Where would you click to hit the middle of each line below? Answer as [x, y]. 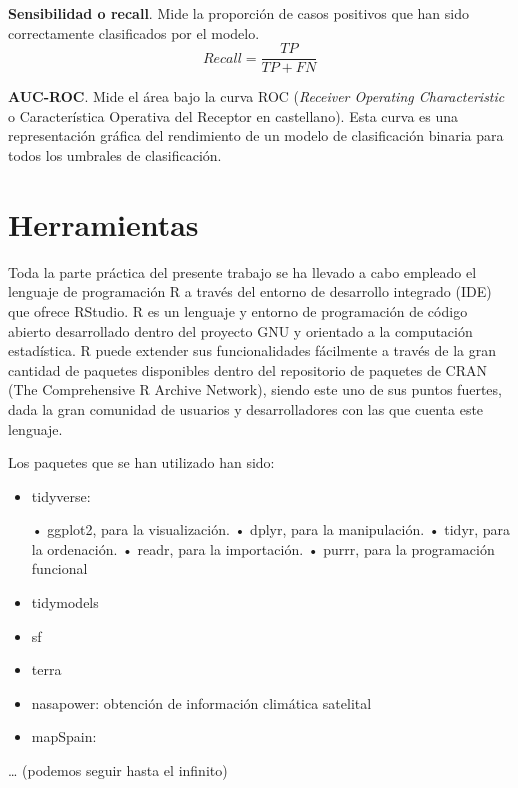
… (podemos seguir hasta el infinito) [118, 770]
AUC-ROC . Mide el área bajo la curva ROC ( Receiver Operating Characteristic [256, 96]
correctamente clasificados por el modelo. [134, 32]
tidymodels [65, 602]
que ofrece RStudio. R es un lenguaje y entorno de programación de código [238, 310]
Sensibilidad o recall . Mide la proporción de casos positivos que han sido [238, 13]
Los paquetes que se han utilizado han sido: [141, 462]
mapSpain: [64, 736]
